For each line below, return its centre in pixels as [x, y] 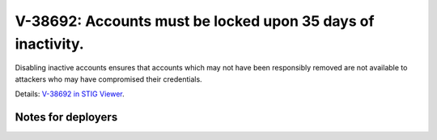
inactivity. [49, 44]
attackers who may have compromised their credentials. [108, 79]
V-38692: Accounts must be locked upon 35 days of [195, 21]
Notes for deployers [66, 117]
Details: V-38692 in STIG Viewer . [70, 94]
